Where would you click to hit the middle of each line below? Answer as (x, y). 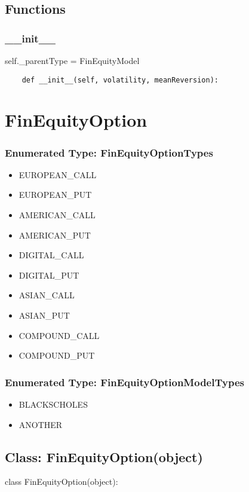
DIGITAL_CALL (51, 255)
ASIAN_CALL (47, 295)
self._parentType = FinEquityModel (72, 60)
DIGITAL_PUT (49, 275)
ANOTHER (41, 424)
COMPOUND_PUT (57, 355)
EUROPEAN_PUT (55, 195)
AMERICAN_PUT (55, 235)
